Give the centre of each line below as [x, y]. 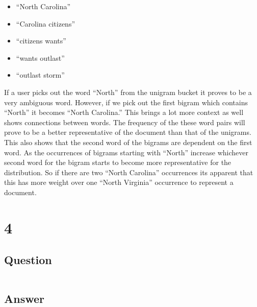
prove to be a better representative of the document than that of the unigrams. [128, 132]
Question [28, 260]
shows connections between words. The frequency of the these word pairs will [125, 122]
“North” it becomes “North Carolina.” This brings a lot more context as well [124, 112]
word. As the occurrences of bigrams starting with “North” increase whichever [126, 152]
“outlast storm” [40, 75]
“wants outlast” [40, 57]
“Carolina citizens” [46, 23]
